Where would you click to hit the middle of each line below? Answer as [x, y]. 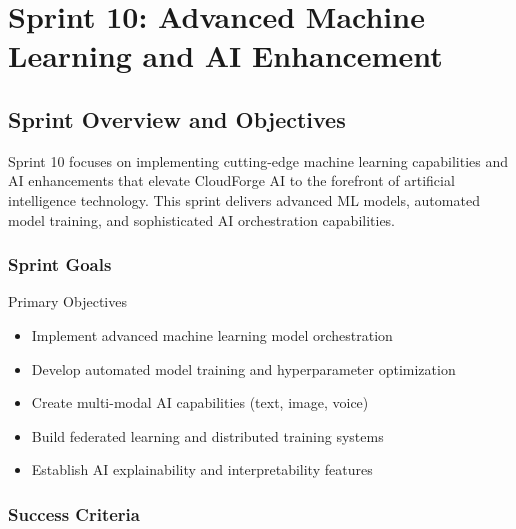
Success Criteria [74, 513]
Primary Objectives [67, 301]
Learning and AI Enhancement [225, 55]
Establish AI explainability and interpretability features [202, 469]
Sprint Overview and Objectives [177, 118]
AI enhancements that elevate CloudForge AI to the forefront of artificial [231, 180]
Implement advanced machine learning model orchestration [212, 334]
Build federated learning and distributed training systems [207, 435]
